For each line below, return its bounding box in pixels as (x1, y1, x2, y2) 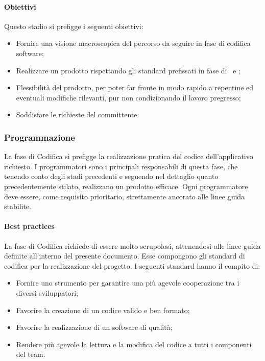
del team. (16, 349, 45, 359)
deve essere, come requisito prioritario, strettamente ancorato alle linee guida (4, 191, 245, 201)
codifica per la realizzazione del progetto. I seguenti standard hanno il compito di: (4, 260, 260, 271)
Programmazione (4, 131, 75, 143)
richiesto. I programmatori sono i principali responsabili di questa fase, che (4, 161, 238, 171)
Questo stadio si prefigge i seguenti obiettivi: (4, 20, 143, 31)
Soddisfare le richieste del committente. (16, 109, 139, 120)
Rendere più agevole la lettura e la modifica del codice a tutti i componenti (16, 339, 252, 349)
